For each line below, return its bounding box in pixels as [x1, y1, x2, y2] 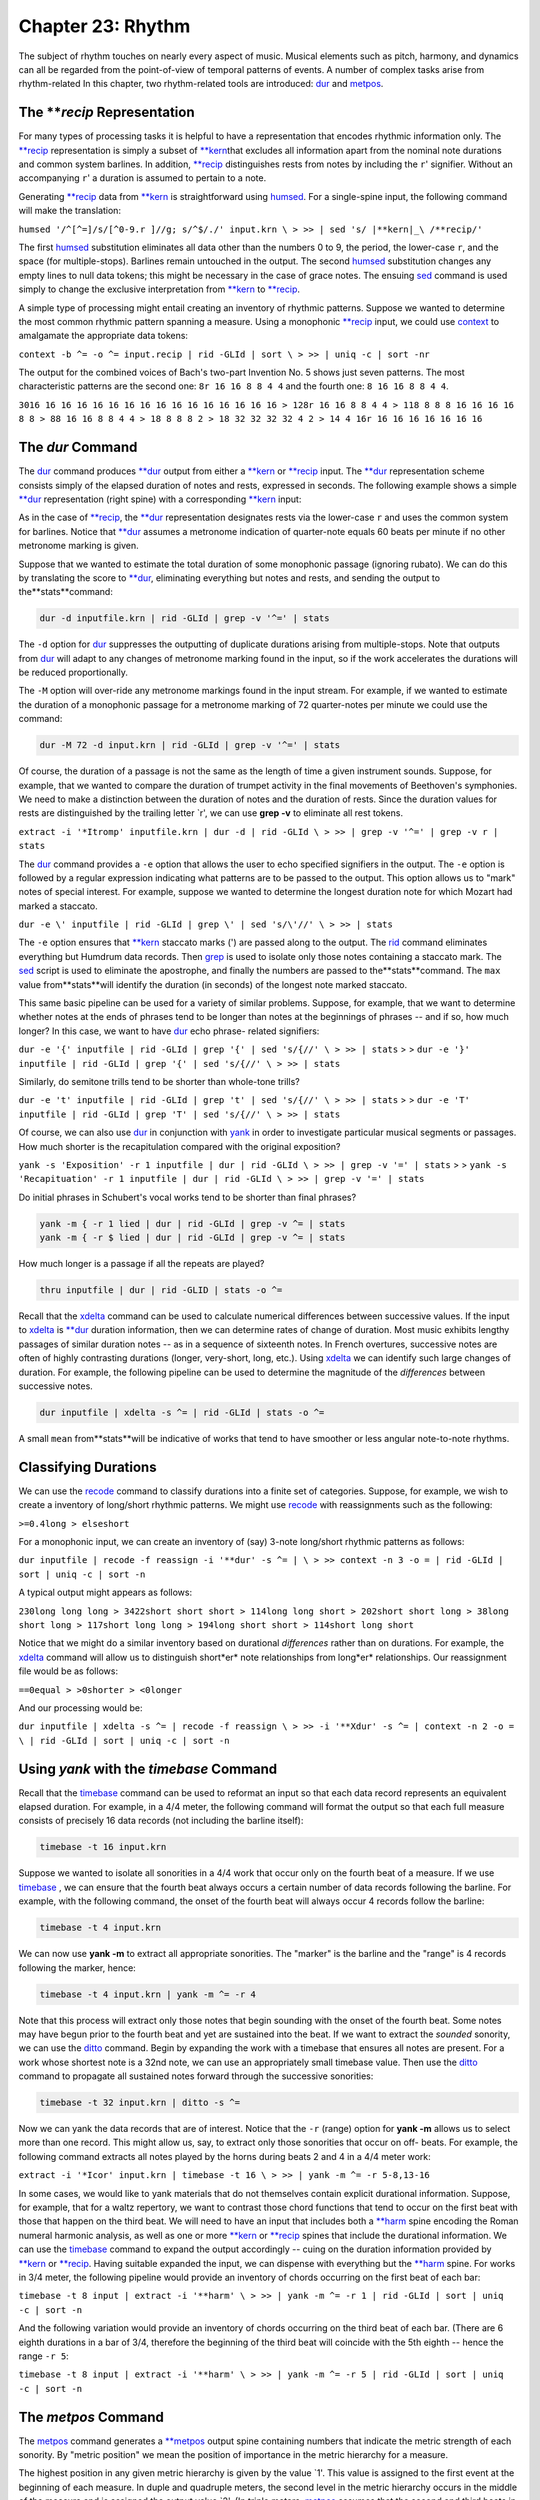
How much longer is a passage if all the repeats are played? [18, 1258, 265, 1270]
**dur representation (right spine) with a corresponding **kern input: [18, 493, 302, 505]
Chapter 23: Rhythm [18, 15, 191, 37]
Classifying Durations [18, 1458, 157, 1475]
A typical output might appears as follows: [18, 1586, 193, 1599]
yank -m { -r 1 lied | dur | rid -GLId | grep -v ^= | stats [39, 1218, 346, 1229]
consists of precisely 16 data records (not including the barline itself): [18, 1815, 304, 1827]
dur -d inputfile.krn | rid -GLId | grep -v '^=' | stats [39, 613, 330, 624]
